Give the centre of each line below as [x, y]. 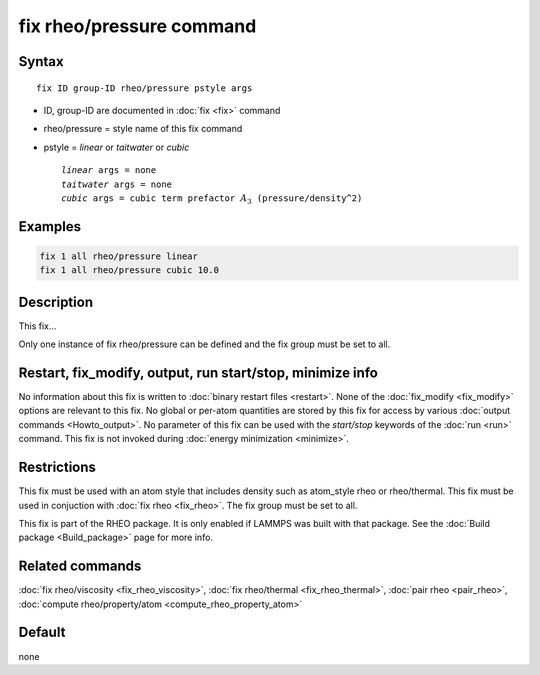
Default [42, 632]
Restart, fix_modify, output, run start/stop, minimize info [198, 373]
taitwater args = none [117, 184]
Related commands [80, 566]
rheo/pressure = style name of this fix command [143, 129]
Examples [50, 226]
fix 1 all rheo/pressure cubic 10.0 [129, 270]
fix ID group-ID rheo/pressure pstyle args [144, 88]
